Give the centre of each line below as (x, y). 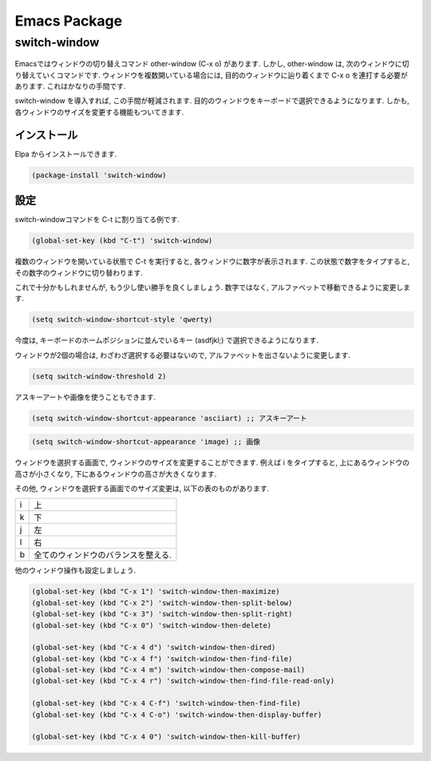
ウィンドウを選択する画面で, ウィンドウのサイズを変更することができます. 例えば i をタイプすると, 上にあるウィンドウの (212, 462)
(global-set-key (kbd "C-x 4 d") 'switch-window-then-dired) (154, 648)
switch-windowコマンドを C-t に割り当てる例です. (97, 220)
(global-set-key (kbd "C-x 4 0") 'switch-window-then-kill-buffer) (166, 737)
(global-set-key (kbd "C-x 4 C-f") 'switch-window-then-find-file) (166, 704)
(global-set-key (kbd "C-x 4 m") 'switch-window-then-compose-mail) (168, 670)
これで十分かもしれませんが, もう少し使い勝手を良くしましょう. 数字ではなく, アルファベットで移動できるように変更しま (213, 287)
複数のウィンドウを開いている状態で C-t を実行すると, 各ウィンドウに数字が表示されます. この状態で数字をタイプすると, (212, 262)
